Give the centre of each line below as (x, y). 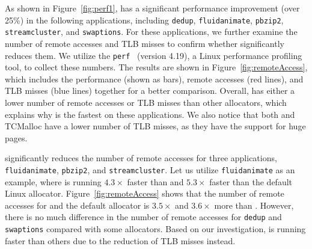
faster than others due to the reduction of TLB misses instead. (120, 240)
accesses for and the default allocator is (77, 205)
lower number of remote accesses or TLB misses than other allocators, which (146, 102)
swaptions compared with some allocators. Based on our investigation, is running (155, 229)
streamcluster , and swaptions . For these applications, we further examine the (151, 32)
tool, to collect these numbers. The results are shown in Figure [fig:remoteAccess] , (156, 67)
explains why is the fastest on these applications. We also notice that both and (150, 114)
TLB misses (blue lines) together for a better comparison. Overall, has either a (150, 91)
